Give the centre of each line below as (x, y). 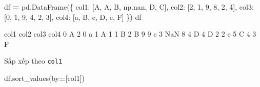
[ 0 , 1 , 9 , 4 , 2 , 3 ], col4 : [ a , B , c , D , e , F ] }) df (73, 17)
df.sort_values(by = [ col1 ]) (45, 78)
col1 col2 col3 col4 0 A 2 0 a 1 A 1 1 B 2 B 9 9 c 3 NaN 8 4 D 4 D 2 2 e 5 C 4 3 (130, 34)
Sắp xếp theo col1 (33, 61)
